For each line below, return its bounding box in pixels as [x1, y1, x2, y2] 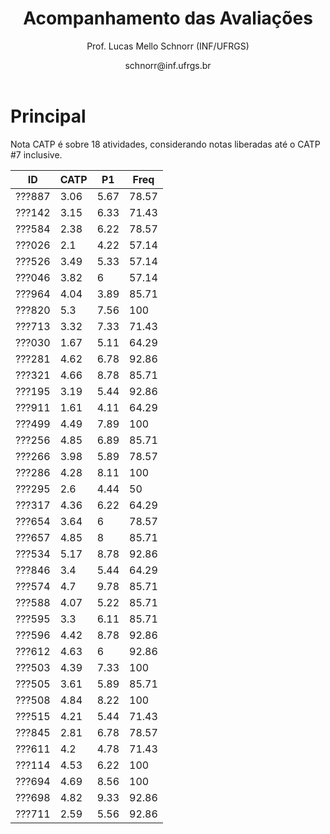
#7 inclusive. [10, 148, 63, 161]
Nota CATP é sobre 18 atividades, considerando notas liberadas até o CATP [10, 138, 321, 150]
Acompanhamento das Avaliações [23, 7, 313, 30]
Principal [10, 105, 87, 127]
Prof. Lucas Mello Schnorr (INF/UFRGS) [86, 40, 250, 52]
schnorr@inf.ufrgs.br [124, 59, 212, 71]
